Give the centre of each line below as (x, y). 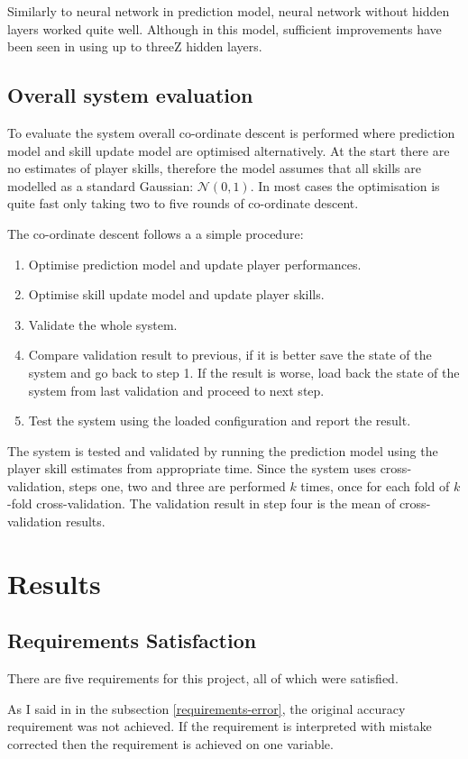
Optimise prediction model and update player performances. (195, 264)
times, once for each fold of (375, 485)
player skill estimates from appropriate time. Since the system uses (192, 468)
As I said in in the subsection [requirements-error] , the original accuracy (206, 708)
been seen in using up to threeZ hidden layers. (135, 46)
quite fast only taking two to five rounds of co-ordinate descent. (183, 203)
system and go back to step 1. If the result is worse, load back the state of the (244, 372)
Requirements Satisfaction (132, 640)
